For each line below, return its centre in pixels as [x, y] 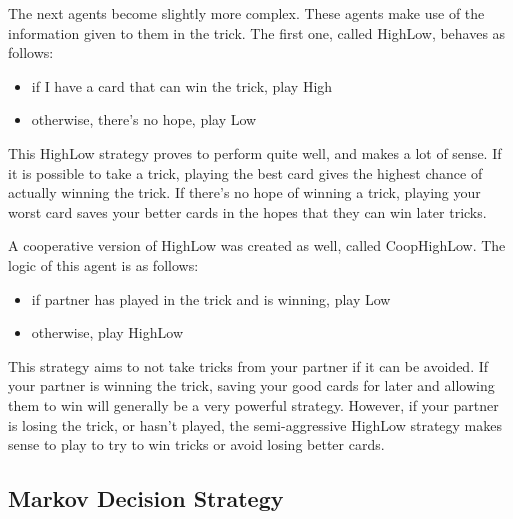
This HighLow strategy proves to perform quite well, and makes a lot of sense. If [255, 152]
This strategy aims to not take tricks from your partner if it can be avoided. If [248, 365]
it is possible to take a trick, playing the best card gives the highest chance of [245, 172]
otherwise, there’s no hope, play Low [144, 119]
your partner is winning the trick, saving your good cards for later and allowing [251, 385]
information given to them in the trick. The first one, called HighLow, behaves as [257, 32]
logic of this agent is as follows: [103, 264]
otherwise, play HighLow [107, 332]
